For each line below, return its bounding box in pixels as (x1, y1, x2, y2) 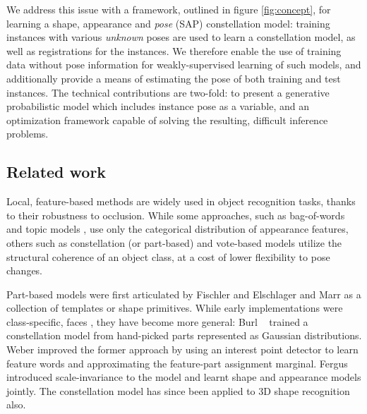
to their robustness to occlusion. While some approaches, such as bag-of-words (6, 207, 345, 222)
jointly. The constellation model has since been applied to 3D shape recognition (6, 383, 350, 398)
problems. (6, 126, 49, 141)
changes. (6, 263, 43, 278)
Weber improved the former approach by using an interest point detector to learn (6, 342, 359, 357)
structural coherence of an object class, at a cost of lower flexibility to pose (6, 249, 330, 264)
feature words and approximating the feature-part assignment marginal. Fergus (6, 355, 348, 370)
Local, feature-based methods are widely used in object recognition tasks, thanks (6, 194, 356, 209)
